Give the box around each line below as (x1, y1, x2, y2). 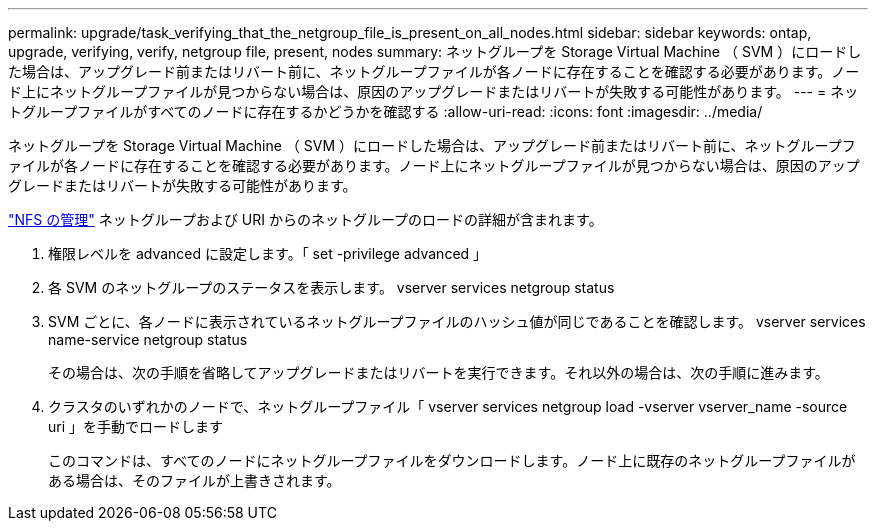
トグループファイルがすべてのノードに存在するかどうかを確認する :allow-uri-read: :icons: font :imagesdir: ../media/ (8, 103, 763, 120)
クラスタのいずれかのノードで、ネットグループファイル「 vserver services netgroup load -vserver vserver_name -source (48, 398, 848, 415)
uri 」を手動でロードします (48, 418, 224, 435)
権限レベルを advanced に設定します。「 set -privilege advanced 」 (48, 245, 488, 262)
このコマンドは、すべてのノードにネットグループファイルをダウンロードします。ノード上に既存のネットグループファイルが (48, 452, 856, 469)
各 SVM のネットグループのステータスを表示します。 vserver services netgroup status (48, 279, 615, 296)
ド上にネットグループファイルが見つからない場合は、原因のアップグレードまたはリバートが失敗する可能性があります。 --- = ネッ (8, 83, 859, 100)
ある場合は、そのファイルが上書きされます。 (48, 472, 341, 489)
